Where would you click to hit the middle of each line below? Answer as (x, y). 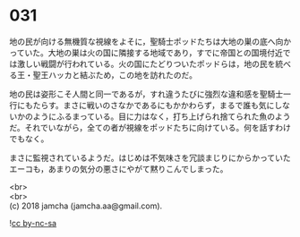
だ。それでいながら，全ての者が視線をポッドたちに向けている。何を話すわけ (150, 127)
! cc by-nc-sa (33, 223)
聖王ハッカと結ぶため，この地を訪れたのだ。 (115, 75)
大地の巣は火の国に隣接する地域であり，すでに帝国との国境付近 (166, 52)
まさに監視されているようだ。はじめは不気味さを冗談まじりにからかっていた (150, 157)
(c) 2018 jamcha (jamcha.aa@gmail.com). (86, 206)
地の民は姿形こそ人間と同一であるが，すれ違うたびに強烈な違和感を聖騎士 (146, 94)
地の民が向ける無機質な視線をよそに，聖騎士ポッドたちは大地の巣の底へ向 (146, 41)
